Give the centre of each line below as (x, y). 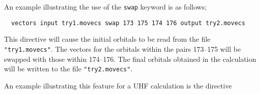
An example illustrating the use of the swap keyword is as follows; (105, 7)
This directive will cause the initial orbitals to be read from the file (107, 39)
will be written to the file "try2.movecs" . (68, 69)
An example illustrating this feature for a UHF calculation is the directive (118, 85)
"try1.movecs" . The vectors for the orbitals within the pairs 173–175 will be (122, 49)
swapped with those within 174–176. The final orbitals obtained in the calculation (130, 59)
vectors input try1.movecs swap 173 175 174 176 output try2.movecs (128, 23)
